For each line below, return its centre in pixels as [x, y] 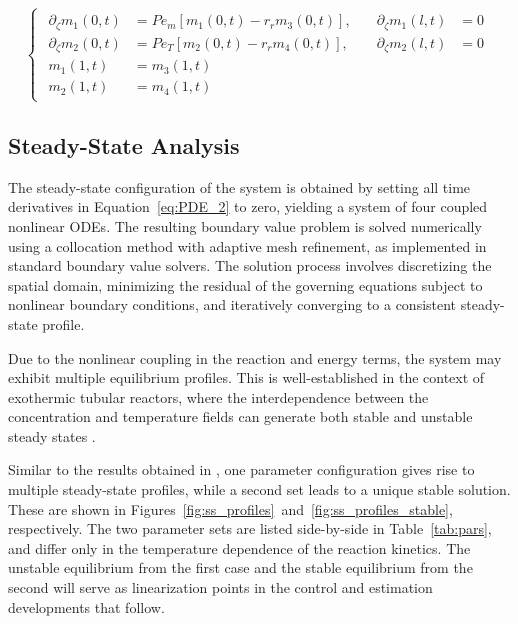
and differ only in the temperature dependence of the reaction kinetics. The [239, 547]
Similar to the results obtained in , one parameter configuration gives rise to [241, 469]
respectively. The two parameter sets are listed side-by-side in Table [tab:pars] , [250, 528]
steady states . [52, 435]
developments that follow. [86, 606]
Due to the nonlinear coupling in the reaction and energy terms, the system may [255, 357]
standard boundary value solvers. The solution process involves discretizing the [250, 265]
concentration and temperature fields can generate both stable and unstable [240, 416]
